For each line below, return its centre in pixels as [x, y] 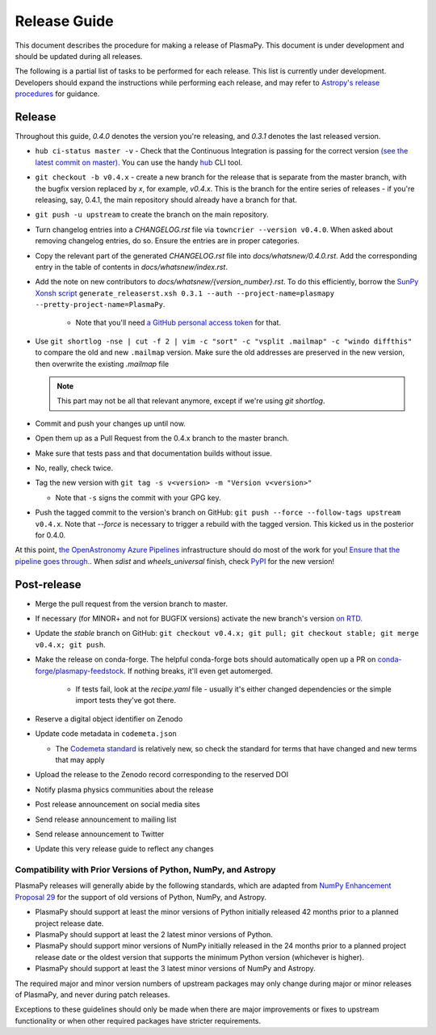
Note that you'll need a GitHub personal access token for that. [178, 322]
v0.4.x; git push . [70, 644]
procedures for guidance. [57, 94]
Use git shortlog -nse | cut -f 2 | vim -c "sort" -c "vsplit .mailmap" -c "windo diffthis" [224, 341]
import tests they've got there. [126, 701]
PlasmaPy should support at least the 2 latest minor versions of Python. [154, 934]
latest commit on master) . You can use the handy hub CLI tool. [139, 162]
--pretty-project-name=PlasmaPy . [100, 305]
